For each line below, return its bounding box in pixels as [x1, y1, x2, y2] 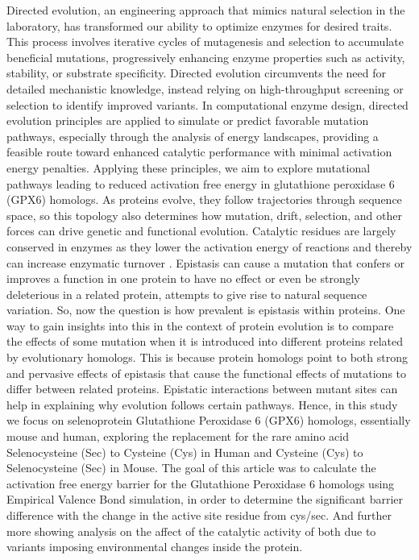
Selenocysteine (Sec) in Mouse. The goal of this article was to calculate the [6, 459, 376, 476]
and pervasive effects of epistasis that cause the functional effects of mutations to [6, 364, 407, 381]
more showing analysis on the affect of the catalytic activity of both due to [6, 522, 376, 539]
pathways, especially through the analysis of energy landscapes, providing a [6, 127, 379, 144]
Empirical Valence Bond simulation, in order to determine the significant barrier [6, 491, 404, 508]
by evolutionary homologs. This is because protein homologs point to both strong [6, 349, 408, 366]
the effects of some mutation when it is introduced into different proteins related [6, 333, 403, 350]
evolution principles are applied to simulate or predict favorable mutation [6, 112, 369, 129]
